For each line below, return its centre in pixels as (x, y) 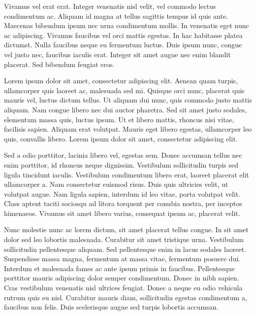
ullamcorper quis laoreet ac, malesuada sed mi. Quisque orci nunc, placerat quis (124, 90)
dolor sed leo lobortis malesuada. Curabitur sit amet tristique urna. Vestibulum (124, 239)
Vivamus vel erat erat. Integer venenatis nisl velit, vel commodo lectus (110, 6)
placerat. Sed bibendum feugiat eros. (59, 64)
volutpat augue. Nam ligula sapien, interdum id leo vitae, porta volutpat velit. (122, 193)
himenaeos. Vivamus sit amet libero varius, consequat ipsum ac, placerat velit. (122, 213)
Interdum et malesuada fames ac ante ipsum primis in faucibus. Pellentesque (119, 268)
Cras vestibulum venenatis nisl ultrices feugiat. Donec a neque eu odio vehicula (123, 288)
